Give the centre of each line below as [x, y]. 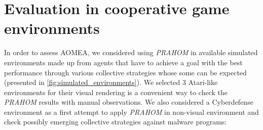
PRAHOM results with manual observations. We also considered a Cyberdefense [129, 102]
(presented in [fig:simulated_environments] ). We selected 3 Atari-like [111, 82]
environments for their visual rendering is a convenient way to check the [116, 92]
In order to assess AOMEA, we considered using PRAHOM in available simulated [131, 52]
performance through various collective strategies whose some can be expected [125, 72]
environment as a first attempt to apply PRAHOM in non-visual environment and [131, 112]
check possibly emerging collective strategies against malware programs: [116, 122]
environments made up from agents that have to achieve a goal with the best [123, 62]
